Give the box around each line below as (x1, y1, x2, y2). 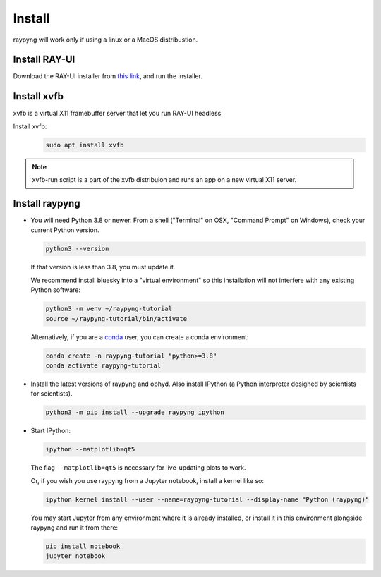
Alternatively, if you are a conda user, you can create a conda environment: (30, 332, 250, 341)
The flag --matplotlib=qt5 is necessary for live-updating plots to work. (30, 463, 246, 472)
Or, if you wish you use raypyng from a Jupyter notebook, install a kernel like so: (30, 476, 265, 485)
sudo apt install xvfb (45, 141, 124, 149)
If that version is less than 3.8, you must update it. (30, 263, 176, 272)
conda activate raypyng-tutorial (45, 361, 162, 370)
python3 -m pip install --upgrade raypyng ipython (45, 408, 225, 416)
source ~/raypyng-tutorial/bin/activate (45, 315, 187, 322)
